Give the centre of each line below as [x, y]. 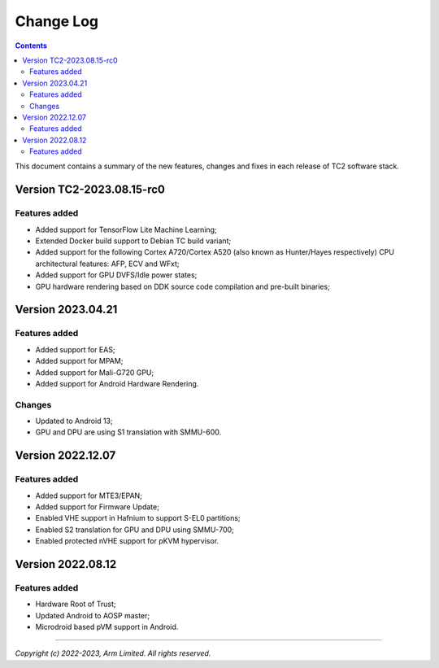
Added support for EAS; [75, 349]
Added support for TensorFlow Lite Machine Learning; [126, 229]
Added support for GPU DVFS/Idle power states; [116, 275]
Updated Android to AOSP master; [93, 615]
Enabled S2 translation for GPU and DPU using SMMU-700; [135, 530]
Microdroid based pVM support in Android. [107, 627]
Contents [31, 46]
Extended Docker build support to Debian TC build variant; [133, 241]
